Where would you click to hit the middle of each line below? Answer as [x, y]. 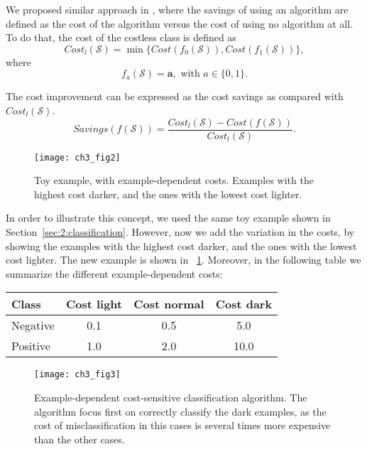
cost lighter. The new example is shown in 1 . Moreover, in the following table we [183, 260]
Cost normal [169, 304]
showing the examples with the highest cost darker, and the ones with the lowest [181, 245]
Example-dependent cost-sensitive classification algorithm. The [171, 397]
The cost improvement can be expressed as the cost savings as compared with [175, 96]
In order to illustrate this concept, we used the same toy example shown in [168, 218]
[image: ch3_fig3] [77, 375]
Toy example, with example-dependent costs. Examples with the [174, 180]
